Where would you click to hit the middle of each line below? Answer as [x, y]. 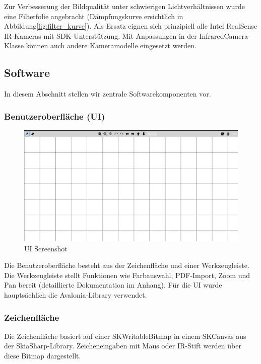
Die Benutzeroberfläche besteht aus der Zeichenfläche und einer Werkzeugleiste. [127, 265]
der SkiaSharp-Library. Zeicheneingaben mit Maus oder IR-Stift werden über [123, 346]
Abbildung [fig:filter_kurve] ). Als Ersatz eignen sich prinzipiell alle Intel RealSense [131, 26]
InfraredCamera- [225, 35]
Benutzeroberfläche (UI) [55, 116]
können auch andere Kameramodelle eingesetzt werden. [111, 46]
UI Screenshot [46, 248]
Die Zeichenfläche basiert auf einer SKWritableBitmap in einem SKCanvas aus [125, 336]
